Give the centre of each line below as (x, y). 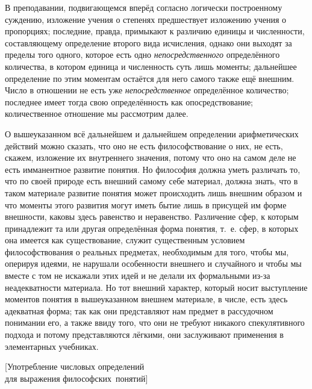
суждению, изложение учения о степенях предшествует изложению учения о (145, 19)
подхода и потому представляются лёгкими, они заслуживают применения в (144, 335)
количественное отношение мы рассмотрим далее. (97, 114)
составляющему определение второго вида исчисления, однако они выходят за (148, 42)
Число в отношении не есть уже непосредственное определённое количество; (147, 90)
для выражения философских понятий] (76, 378)
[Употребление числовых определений (75, 366)
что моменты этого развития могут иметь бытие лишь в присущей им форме (146, 204)
